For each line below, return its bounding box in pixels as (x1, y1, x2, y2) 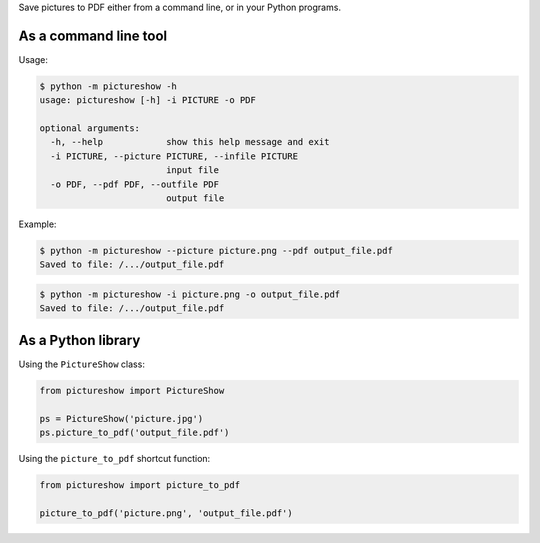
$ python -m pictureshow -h (39, 80, 177, 92)
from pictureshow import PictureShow (39, 385, 225, 396)
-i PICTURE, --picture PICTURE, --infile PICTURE (50, 150, 299, 162)
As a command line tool (18, 27, 168, 44)
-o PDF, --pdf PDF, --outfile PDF (50, 178, 220, 190)
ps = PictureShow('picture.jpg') (39, 413, 204, 424)
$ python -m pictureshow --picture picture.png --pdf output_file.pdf (39, 245, 394, 256)
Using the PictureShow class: (18, 358, 145, 370)
